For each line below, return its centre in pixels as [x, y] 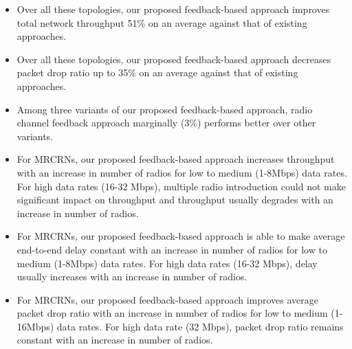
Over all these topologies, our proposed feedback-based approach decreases [174, 59]
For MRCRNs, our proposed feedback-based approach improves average [168, 299]
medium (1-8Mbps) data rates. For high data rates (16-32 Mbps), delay [167, 263]
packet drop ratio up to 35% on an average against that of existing [157, 72]
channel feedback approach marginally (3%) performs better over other [166, 123]
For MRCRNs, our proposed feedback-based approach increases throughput [176, 159]
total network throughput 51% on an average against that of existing [162, 22]
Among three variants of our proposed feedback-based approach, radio [165, 109]
